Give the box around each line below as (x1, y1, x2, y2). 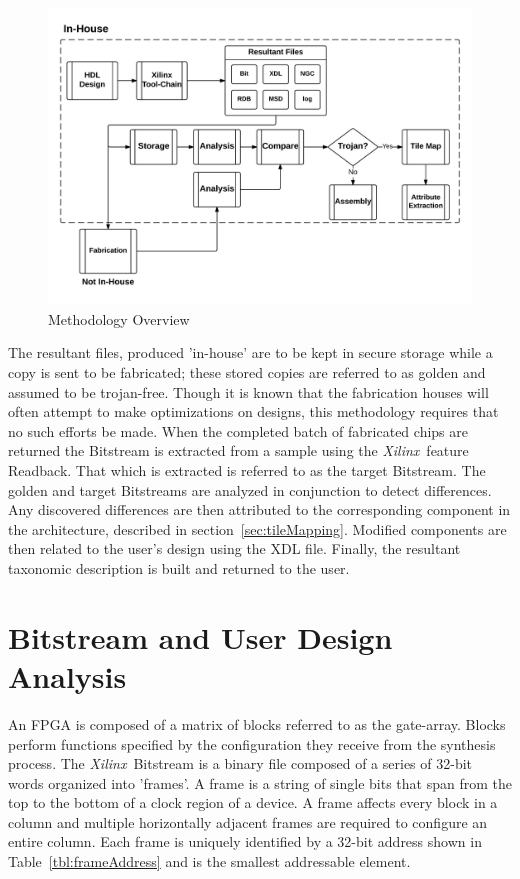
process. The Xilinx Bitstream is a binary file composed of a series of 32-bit (8, 753, 473, 774)
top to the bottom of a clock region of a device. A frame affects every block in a (8, 792, 498, 813)
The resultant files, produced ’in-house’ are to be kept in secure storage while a (8, 342, 493, 363)
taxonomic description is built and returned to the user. (8, 558, 350, 579)
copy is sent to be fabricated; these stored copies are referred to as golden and (8, 362, 486, 383)
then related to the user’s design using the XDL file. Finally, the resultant (8, 538, 461, 559)
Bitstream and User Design (8, 616, 393, 657)
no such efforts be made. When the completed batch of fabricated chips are (8, 420, 468, 441)
